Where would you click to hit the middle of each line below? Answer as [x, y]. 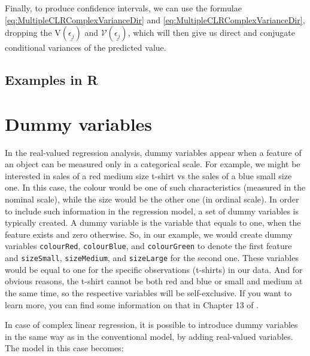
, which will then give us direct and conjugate [211, 33]
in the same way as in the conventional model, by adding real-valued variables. [149, 336]
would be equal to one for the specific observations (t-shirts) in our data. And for [154, 269]
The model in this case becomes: [64, 348]
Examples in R [51, 80]
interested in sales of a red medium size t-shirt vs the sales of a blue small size [148, 175]
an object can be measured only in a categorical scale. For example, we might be [153, 164]
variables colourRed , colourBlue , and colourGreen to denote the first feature [148, 246]
